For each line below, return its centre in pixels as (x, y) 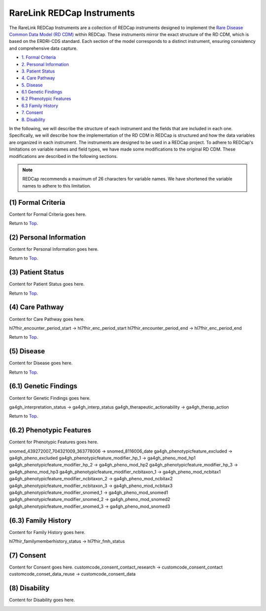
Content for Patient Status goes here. (47, 284)
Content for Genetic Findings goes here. (50, 398)
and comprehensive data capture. (43, 48)
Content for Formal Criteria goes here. (48, 214)
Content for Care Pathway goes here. (47, 319)
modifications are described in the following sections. (64, 156)
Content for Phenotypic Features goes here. (54, 442)
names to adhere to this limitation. (57, 186)
